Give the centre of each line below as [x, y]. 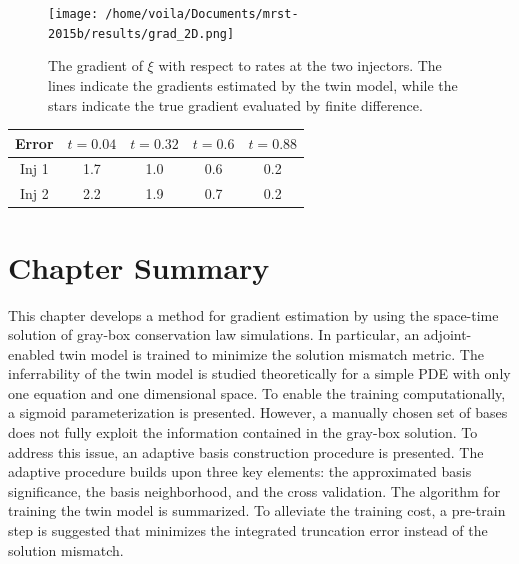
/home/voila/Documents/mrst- [202, 14]
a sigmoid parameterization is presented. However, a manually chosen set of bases [258, 412]
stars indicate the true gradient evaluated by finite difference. [235, 104]
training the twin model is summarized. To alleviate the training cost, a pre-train [257, 510]
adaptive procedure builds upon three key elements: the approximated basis [240, 471]
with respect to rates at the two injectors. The [300, 65]
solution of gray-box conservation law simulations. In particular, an [214, 334]
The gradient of [95, 65]
